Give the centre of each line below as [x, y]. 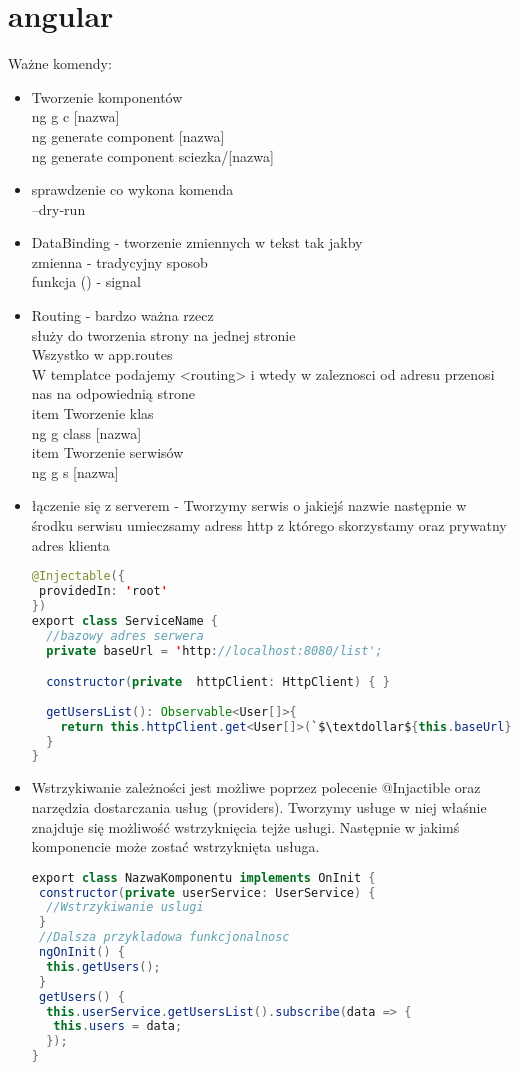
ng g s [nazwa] [75, 471]
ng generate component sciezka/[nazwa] [152, 155]
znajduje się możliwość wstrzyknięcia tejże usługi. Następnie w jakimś [245, 826]
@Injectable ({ [78, 576]
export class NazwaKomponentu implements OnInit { [203, 877]
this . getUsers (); [103, 966]
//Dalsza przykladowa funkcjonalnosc [164, 937]
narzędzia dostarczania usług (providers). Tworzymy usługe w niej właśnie [259, 806]
